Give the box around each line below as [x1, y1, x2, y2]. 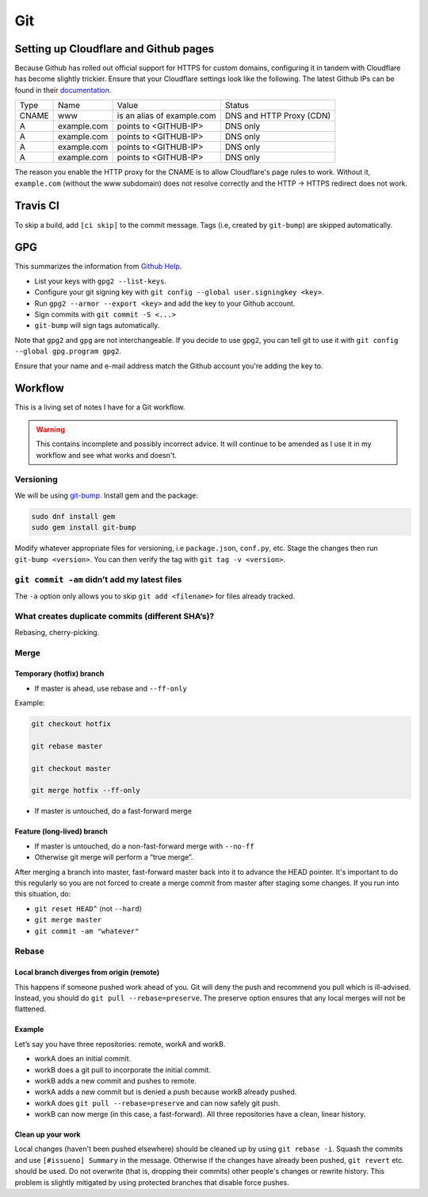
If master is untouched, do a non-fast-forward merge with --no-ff [34, 841, 254, 851]
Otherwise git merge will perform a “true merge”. [34, 853, 193, 862]
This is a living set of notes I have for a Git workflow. [14, 402, 185, 412]
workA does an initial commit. [34, 1054, 132, 1064]
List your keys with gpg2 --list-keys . [34, 276, 166, 286]
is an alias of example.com [117, 110, 217, 121]
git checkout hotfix [31, 719, 111, 729]
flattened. [14, 1004, 47, 1014]
